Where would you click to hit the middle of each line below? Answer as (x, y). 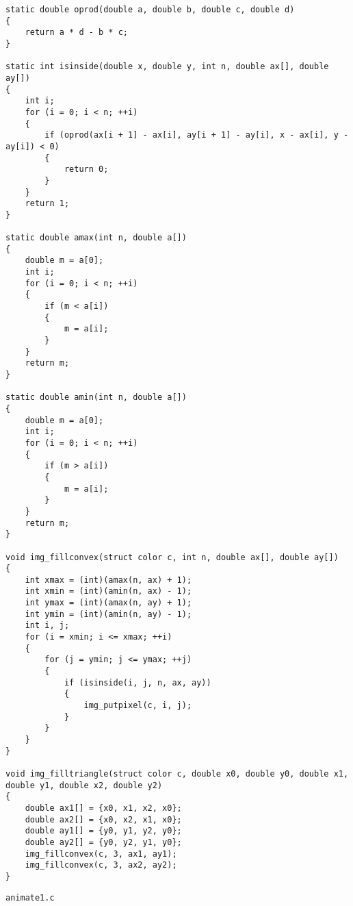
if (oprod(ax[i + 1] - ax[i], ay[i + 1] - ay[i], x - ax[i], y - (197, 135)
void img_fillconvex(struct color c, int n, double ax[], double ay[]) (172, 557)
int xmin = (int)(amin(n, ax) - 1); (108, 591)
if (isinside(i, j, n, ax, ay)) (138, 682)
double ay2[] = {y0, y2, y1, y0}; (103, 842)
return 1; (47, 204)
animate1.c (30, 897)
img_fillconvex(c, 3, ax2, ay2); (101, 865)
